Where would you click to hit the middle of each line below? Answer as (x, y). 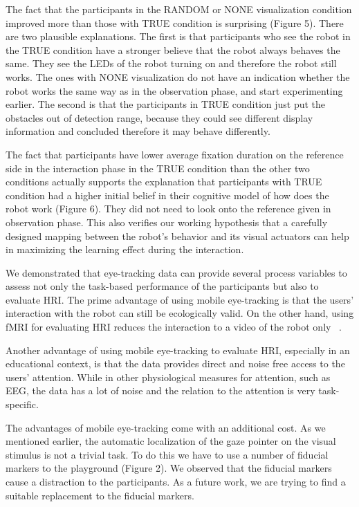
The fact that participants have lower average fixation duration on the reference (175, 154)
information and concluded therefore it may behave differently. (138, 131)
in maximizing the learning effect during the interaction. (125, 249)
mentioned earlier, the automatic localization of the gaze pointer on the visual (171, 441)
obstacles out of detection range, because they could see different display (159, 117)
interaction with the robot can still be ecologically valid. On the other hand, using (180, 313)
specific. (22, 404)
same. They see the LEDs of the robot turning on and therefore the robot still (171, 63)
